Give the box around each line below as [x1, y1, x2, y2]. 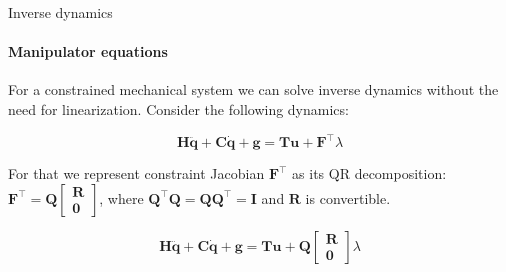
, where [99, 187, 144, 208]
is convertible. [305, 187, 391, 208]
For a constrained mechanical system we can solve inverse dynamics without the [8, 79, 499, 100]
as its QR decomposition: [292, 163, 447, 184]
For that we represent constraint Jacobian [8, 163, 265, 184]
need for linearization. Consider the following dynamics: [8, 98, 349, 119]
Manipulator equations [8, 41, 168, 62]
